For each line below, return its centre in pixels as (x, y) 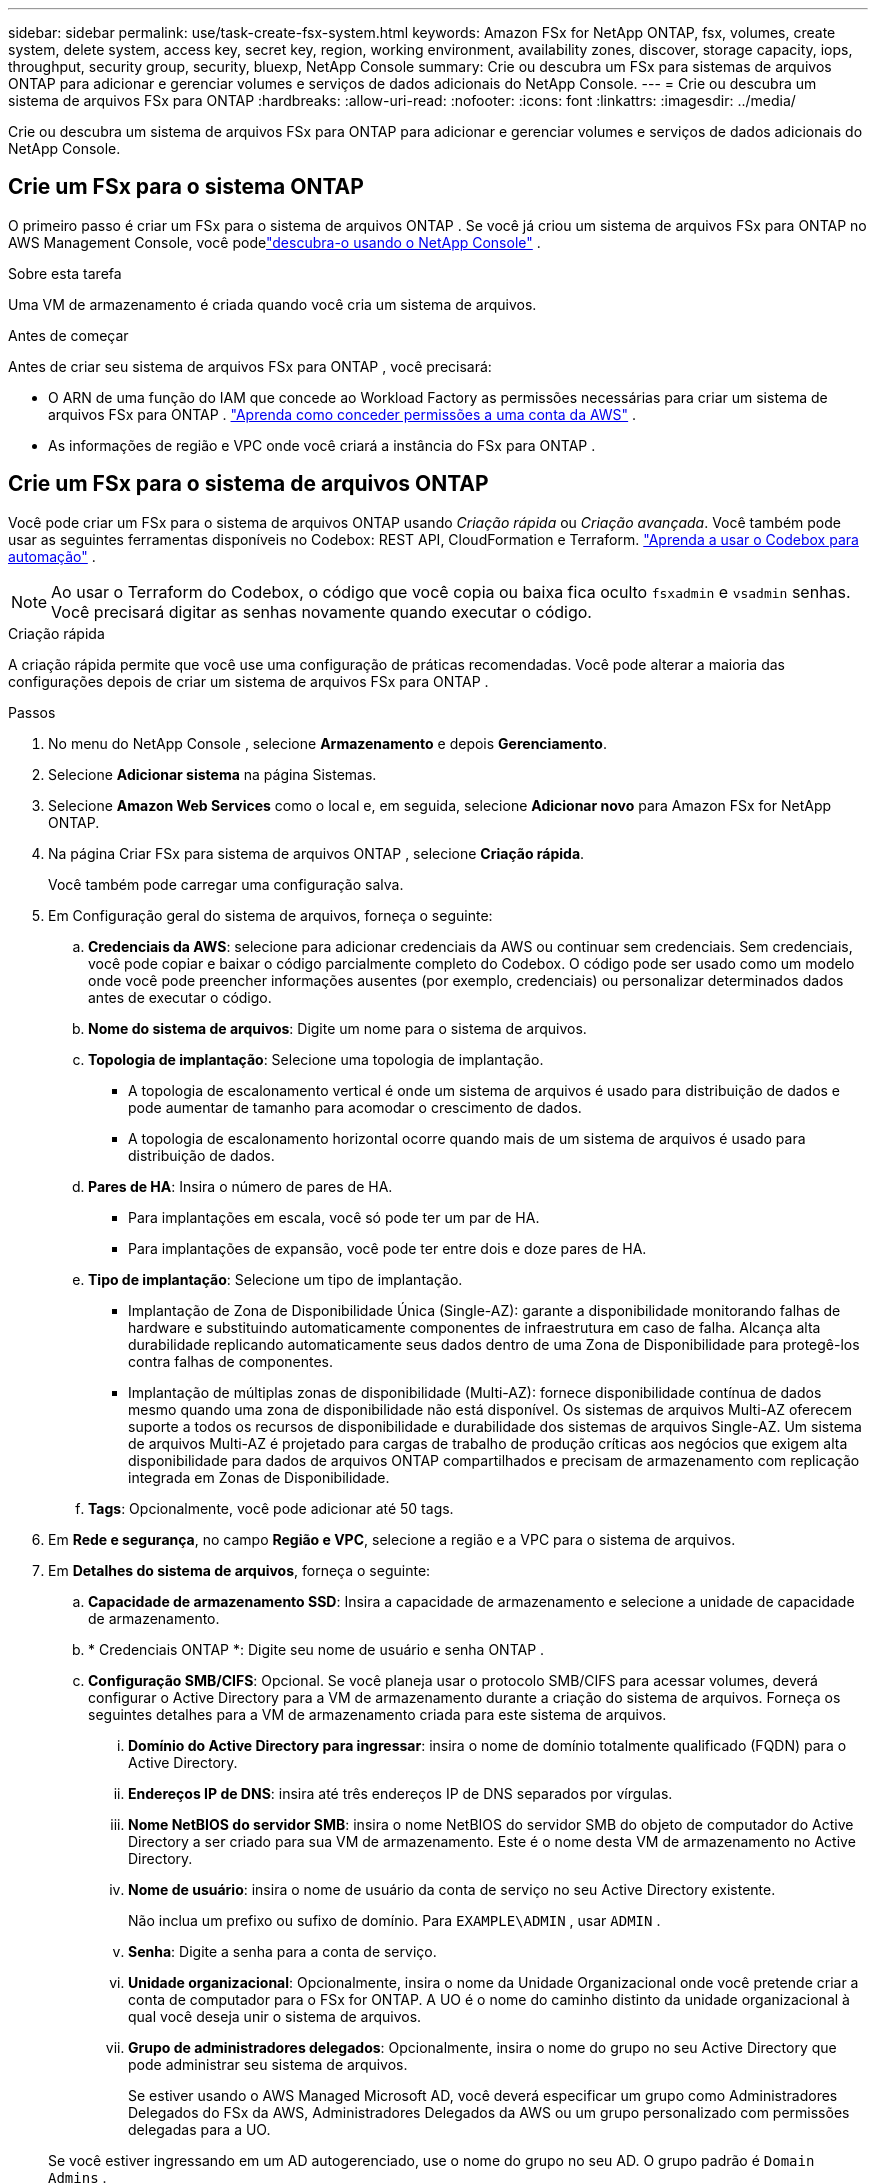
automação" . (52, 556)
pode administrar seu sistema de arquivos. (268, 2064)
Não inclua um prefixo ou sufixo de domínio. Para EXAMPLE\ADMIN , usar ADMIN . (394, 1920)
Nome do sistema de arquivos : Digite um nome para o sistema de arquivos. (337, 1028)
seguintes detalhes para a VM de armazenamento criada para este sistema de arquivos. (377, 1714)
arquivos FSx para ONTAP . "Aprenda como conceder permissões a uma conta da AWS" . (342, 414)
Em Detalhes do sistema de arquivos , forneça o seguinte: (239, 1570)
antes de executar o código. (180, 997)
